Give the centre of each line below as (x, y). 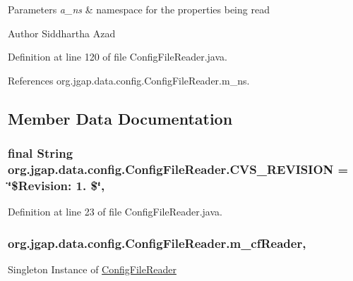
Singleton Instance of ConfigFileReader (92, 269)
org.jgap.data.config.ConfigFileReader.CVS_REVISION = (178, 169)
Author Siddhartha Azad (62, 33)
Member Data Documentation (120, 118)
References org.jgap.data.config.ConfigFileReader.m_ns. (129, 80)
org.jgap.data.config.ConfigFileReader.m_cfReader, (157, 243)
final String (41, 153)
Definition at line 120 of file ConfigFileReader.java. (118, 57)
